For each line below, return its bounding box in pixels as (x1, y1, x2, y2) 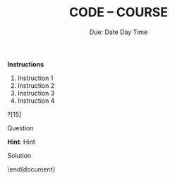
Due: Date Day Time (89, 28, 148, 36)
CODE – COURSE (69, 4, 168, 21)
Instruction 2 (17, 81, 55, 89)
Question (7, 123, 34, 132)
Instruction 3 (17, 89, 55, 97)
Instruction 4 (17, 96, 55, 105)
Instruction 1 (17, 74, 54, 82)
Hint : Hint (7, 137, 35, 146)
